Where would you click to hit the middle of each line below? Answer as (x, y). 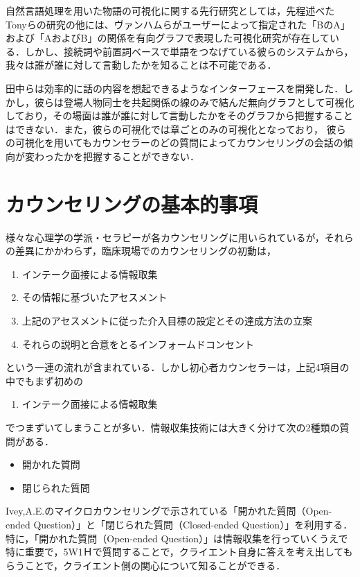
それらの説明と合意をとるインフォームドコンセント (138, 344)
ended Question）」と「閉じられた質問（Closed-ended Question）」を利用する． (179, 524)
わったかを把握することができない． (117, 156)
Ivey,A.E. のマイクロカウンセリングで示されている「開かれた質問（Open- (169, 511)
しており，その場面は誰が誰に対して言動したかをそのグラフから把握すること (179, 115)
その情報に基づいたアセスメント (94, 297)
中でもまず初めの (44, 380)
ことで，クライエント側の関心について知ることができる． (155, 565)
